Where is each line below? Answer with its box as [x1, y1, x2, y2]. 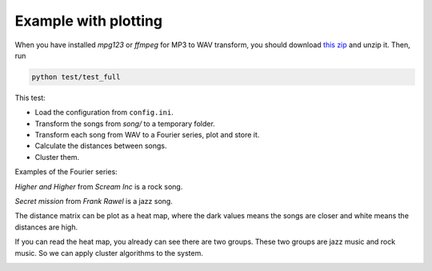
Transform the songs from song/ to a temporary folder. [34, 118, 215, 128]
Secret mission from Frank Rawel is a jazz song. [14, 197, 174, 206]
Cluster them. [34, 152, 80, 161]
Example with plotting [14, 12, 163, 30]
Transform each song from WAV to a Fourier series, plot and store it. [34, 130, 260, 140]
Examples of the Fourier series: [14, 167, 118, 177]
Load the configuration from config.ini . [34, 108, 174, 118]
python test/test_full [31, 72, 121, 82]
